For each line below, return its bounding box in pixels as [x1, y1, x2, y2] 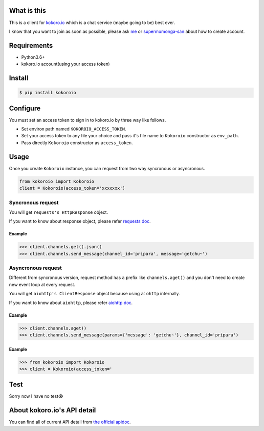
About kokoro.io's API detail [9, 406, 96, 414]
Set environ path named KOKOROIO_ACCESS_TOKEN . [21, 126, 127, 132]
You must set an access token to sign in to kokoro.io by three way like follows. [9, 117, 166, 123]
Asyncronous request [9, 265, 62, 272]
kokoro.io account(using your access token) [21, 61, 110, 67]
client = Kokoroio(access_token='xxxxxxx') [19, 185, 126, 191]
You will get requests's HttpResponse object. [9, 209, 108, 215]
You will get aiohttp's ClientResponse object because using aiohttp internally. [9, 291, 180, 297]
